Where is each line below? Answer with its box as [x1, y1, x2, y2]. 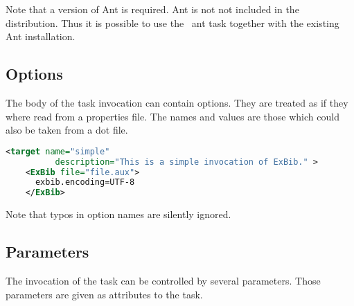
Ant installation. [6, 29, 76, 44]
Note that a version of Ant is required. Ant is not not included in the [6, 2, 299, 16]
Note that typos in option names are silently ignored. [6, 207, 231, 222]
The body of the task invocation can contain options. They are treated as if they [6, 95, 348, 109]
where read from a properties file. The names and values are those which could [6, 109, 339, 123]
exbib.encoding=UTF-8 [35, 177, 135, 188]
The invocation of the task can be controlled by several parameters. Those [6, 273, 321, 287]
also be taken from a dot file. [6, 123, 128, 137]
